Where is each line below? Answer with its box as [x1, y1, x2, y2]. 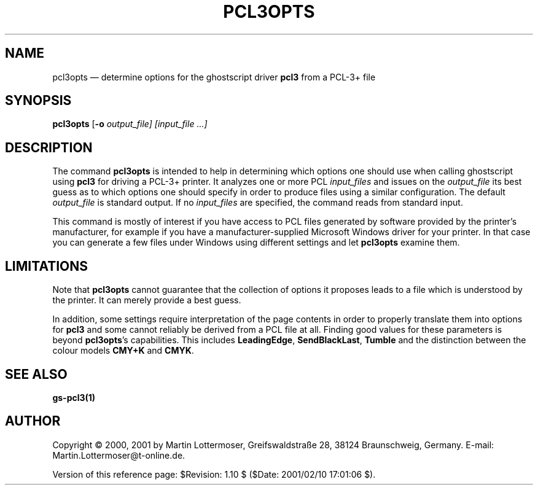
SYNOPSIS [5, 93, 72, 109]
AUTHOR [5, 413, 61, 429]
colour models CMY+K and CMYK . [52, 345, 194, 356]
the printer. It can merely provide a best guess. [52, 295, 241, 306]
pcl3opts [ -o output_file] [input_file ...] [52, 119, 208, 130]
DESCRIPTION [5, 139, 93, 155]
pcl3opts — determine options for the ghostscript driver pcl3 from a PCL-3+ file [52, 71, 376, 82]
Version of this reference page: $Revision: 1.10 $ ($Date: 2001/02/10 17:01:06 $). [52, 469, 376, 480]
